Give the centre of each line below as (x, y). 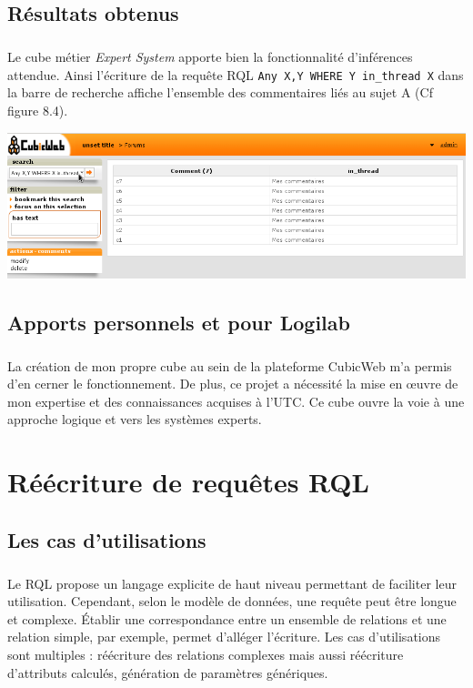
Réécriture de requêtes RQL (188, 482)
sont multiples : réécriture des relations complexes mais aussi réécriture (206, 654)
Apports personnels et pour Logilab (179, 322)
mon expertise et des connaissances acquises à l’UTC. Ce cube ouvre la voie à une (236, 401)
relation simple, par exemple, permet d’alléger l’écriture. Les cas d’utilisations (224, 637)
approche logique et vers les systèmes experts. (135, 419)
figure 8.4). (38, 110)
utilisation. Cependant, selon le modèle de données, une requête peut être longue (232, 601)
